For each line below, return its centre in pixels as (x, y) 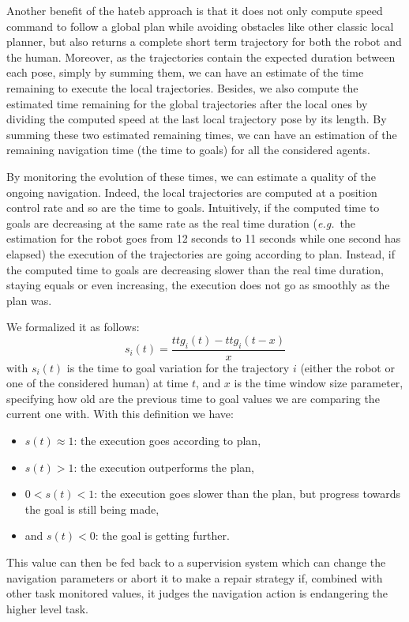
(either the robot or (347, 367)
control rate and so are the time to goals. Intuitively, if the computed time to (193, 207)
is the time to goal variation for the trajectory (178, 367)
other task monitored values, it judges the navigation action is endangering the (197, 593)
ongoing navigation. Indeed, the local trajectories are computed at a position (192, 192)
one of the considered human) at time (98, 383)
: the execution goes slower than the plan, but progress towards (248, 494)
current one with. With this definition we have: (120, 414)
